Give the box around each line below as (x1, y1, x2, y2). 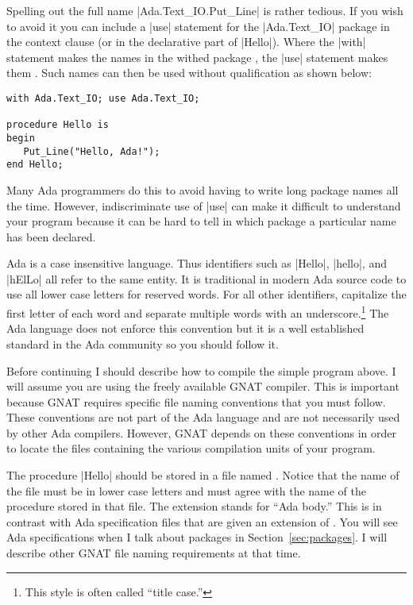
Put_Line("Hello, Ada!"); (23, 145, 160, 157)
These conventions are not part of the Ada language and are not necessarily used (6, 409, 400, 426)
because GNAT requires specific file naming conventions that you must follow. (6, 393, 386, 410)
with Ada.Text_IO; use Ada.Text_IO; (6, 92, 200, 104)
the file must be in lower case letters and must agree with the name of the (6, 482, 367, 499)
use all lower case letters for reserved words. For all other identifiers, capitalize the (6, 286, 407, 302)
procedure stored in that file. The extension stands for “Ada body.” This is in (6, 498, 382, 514)
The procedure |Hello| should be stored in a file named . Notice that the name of (6, 467, 399, 484)
